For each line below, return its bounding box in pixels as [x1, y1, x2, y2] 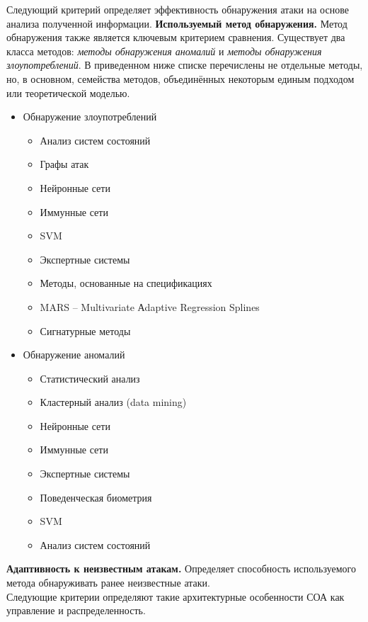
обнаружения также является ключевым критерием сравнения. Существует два [6, 30, 345, 45]
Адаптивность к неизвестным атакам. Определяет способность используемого [6, 561, 356, 576]
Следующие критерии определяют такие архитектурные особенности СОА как [6, 589, 345, 604]
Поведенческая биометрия [40, 490, 152, 504]
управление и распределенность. [6, 603, 146, 618]
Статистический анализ [40, 371, 140, 385]
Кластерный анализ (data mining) [40, 395, 187, 409]
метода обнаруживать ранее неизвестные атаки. [6, 575, 210, 590]
